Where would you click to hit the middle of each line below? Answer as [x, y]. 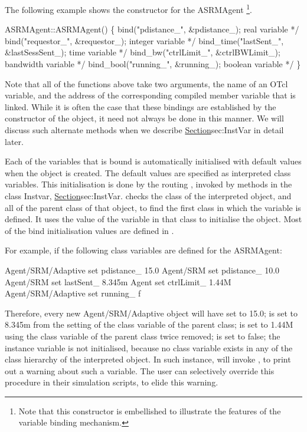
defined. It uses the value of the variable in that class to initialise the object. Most [153, 219]
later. [14, 141]
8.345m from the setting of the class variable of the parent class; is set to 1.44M [149, 324]
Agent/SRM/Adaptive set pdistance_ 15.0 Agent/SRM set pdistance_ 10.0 [142, 270]
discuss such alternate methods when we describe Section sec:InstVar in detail [144, 130]
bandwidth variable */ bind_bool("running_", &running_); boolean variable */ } [153, 64]
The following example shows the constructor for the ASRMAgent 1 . [128, 9]
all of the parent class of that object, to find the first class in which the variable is [153, 207]
